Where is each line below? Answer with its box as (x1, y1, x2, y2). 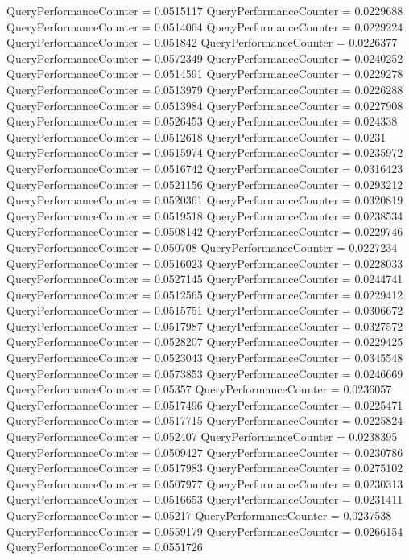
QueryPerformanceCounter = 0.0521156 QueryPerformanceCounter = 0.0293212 (6, 175, 403, 192)
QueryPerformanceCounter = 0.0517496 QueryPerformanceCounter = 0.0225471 (6, 396, 403, 413)
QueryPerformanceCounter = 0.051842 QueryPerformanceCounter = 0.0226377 (6, 34, 398, 51)
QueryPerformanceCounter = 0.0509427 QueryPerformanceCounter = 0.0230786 (6, 443, 403, 460)
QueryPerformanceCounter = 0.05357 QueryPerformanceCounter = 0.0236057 (6, 381, 392, 397)
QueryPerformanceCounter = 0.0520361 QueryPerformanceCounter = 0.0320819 (6, 191, 403, 208)
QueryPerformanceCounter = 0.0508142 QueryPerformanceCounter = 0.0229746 (6, 223, 403, 240)
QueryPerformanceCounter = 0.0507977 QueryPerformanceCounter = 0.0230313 (6, 475, 403, 492)
